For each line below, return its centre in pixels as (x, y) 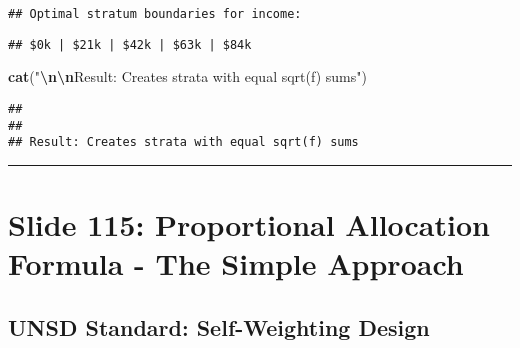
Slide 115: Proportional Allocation (249, 224)
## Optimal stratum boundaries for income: (155, 14)
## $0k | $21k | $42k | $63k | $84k (130, 44)
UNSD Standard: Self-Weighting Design (219, 326)
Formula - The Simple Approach (236, 263)
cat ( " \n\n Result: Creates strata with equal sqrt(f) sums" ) (187, 76)
